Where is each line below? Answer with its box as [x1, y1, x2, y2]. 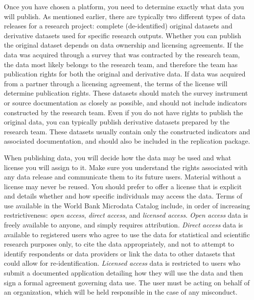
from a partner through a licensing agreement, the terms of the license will [4, 78, 228, 88]
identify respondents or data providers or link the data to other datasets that [4, 248, 235, 258]
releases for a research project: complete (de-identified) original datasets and [4, 21, 232, 31]
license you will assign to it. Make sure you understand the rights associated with [4, 162, 248, 172]
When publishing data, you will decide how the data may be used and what [4, 152, 231, 162]
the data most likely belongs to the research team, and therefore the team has [4, 59, 238, 69]
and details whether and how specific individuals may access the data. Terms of [4, 191, 243, 201]
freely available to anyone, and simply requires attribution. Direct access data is [4, 220, 243, 230]
